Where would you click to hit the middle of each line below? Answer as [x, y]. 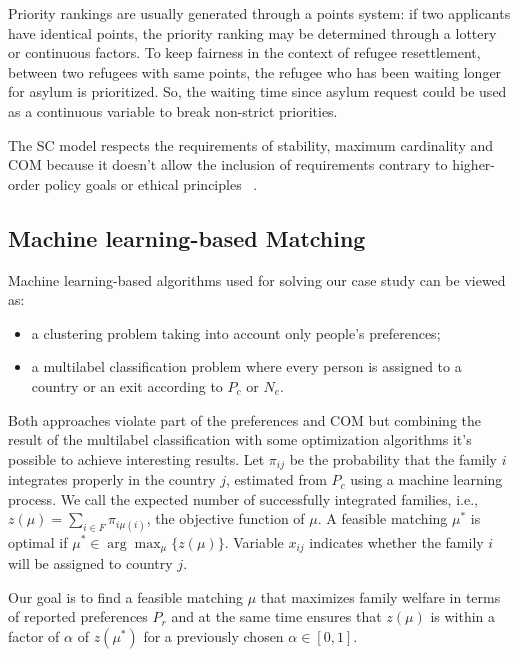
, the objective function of [225, 518]
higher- [474, 164]
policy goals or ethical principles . [151, 183]
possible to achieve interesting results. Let [136, 458]
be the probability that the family [393, 458]
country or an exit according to [127, 385]
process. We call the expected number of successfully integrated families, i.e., [243, 498]
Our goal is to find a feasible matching [126, 596]
